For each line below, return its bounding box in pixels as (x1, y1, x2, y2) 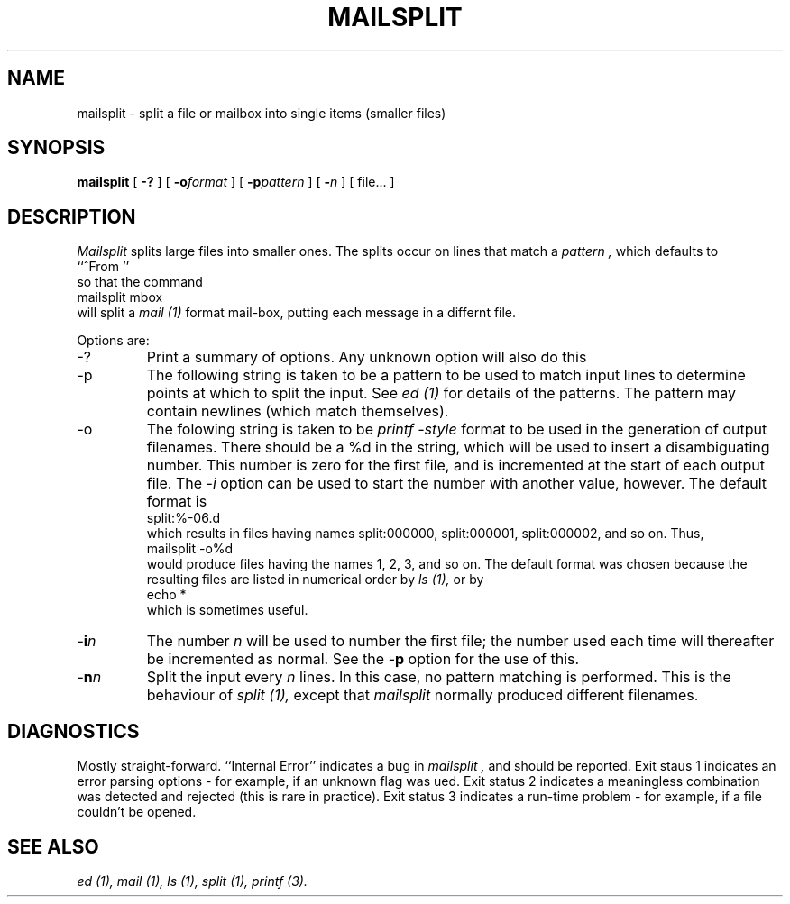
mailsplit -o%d (146, 541, 234, 557)
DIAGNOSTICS (7, 719, 140, 743)
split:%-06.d (146, 510, 220, 526)
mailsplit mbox (77, 289, 163, 306)
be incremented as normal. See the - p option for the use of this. (146, 650, 580, 669)
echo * (146, 587, 187, 603)
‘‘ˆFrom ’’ (77, 259, 130, 275)
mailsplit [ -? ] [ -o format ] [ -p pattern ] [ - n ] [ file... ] (77, 174, 395, 190)
